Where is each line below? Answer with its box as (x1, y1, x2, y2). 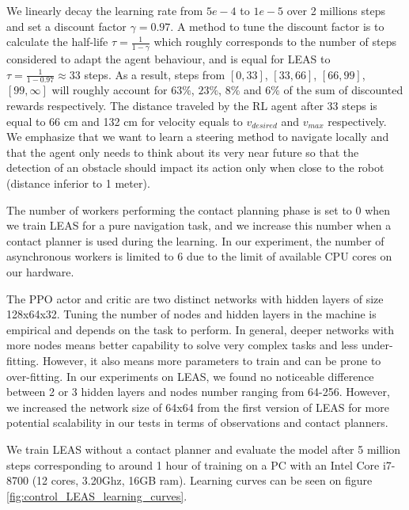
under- (361, 337, 393, 353)
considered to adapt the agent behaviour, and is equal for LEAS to (6, 51, 331, 67)
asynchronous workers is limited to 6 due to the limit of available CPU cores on (6, 248, 392, 265)
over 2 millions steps (286, 2, 385, 18)
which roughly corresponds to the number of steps (153, 33, 397, 50)
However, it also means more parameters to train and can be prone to (42, 352, 381, 368)
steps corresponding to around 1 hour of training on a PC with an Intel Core (6, 456, 380, 473)
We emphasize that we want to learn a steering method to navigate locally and (6, 128, 389, 145)
